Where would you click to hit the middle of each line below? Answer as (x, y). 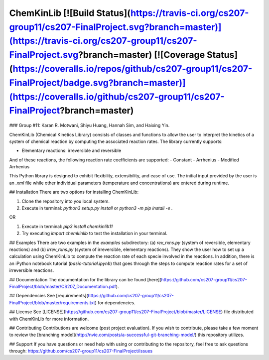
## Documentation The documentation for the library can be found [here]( (85, 279)
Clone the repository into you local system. (66, 201)
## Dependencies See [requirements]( (49, 296)
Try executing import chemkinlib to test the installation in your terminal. (95, 234)
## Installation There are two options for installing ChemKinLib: (74, 192)
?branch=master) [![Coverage (141, 55)
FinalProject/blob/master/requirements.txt (52, 302)
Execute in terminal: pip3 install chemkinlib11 (67, 226)
